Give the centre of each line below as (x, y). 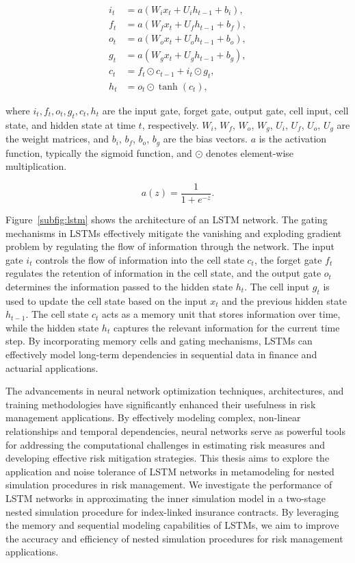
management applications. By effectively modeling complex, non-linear (153, 417)
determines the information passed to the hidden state (119, 286)
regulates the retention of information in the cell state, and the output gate (163, 273)
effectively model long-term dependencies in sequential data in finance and (161, 354)
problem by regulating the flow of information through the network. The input (170, 246)
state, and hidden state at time (70, 124)
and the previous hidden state (284, 300)
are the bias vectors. (205, 139)
